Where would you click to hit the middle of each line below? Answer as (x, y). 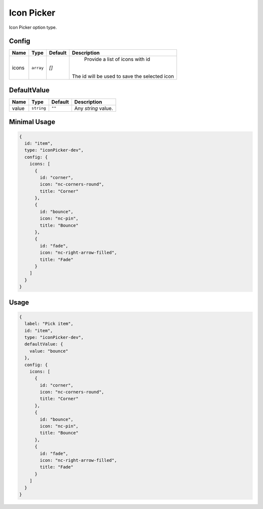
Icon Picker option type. (33, 27)
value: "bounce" (49, 351)
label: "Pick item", (49, 324)
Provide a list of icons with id (117, 60)
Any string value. (94, 108)
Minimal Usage (32, 122)
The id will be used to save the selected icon (123, 77)
